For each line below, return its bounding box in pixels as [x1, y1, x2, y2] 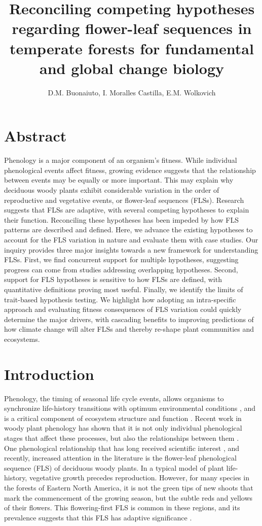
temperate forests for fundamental [10, 38, 254, 58]
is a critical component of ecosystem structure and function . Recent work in [4, 412, 242, 423]
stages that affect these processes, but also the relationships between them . [4, 433, 239, 443]
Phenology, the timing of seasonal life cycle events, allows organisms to [4, 393, 224, 403]
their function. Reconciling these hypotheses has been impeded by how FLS [4, 214, 239, 225]
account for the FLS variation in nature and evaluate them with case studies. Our [4, 234, 258, 244]
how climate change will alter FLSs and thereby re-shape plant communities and [4, 324, 254, 334]
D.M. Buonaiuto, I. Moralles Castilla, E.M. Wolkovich [48, 87, 216, 97]
